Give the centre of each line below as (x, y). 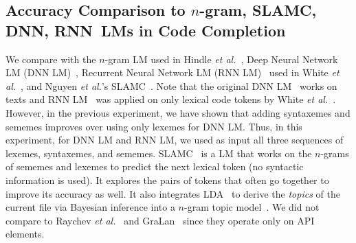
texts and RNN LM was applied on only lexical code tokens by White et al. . (171, 99)
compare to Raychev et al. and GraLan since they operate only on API (160, 220)
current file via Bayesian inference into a (90, 207)
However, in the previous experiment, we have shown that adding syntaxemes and (178, 112)
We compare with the (51, 59)
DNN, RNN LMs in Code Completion (146, 30)
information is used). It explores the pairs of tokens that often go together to (167, 180)
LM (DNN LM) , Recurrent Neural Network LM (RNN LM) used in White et (173, 72)
